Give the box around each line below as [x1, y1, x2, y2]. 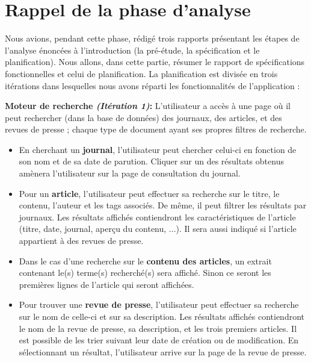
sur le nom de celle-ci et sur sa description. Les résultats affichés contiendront [19, 310, 305, 322]
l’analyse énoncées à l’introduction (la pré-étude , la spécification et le [5, 43, 260, 56]
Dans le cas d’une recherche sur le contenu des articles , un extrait [19, 254, 272, 267]
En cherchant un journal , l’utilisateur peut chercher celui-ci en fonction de [19, 143, 297, 155]
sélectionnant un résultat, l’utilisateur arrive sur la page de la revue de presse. [19, 345, 307, 358]
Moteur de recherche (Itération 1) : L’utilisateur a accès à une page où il [5, 99, 291, 112]
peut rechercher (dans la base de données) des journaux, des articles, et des [5, 111, 282, 123]
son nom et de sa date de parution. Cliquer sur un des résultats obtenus [19, 155, 284, 167]
